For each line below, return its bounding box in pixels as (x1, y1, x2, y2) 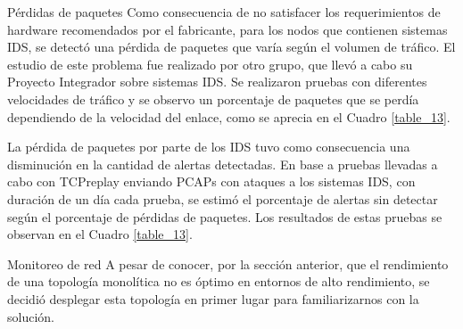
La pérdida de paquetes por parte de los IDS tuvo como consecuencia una (7, 137, 410, 156)
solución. (7, 307, 54, 325)
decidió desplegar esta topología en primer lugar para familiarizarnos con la (7, 289, 419, 308)
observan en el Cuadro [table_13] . (7, 225, 193, 243)
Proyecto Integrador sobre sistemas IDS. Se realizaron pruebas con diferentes (7, 72, 427, 91)
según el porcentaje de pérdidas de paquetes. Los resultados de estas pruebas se (7, 207, 442, 226)
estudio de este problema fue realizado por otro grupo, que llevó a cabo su (7, 54, 413, 73)
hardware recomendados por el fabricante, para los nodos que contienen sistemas (7, 20, 448, 38)
